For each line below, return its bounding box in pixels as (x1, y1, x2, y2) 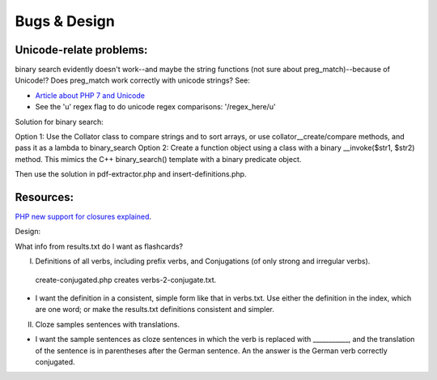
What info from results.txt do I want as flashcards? (15, 241, 184, 251)
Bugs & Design (15, 12, 115, 30)
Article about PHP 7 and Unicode (35, 90, 146, 100)
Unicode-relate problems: (15, 43, 148, 57)
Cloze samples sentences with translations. (35, 319, 180, 329)
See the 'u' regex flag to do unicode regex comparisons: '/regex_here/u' (35, 102, 276, 112)
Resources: (15, 190, 74, 204)
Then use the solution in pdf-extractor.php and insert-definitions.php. (15, 169, 247, 179)
